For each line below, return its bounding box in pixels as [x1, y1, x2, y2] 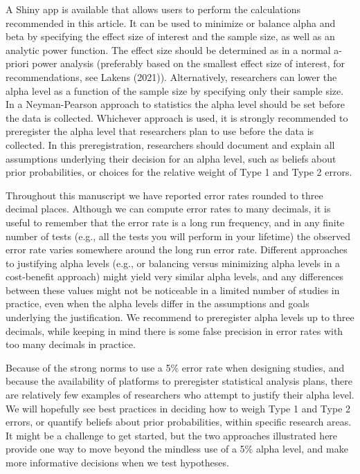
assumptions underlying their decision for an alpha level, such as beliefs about [6, 151, 336, 165]
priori [6, 56, 29, 71]
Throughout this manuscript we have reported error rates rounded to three [6, 188, 323, 202]
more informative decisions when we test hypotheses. [6, 455, 229, 469]
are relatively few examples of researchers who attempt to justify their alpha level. [6, 388, 354, 402]
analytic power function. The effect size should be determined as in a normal [6, 42, 331, 57]
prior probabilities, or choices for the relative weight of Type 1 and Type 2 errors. [6, 165, 352, 179]
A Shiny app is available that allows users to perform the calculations [6, 2, 300, 16]
